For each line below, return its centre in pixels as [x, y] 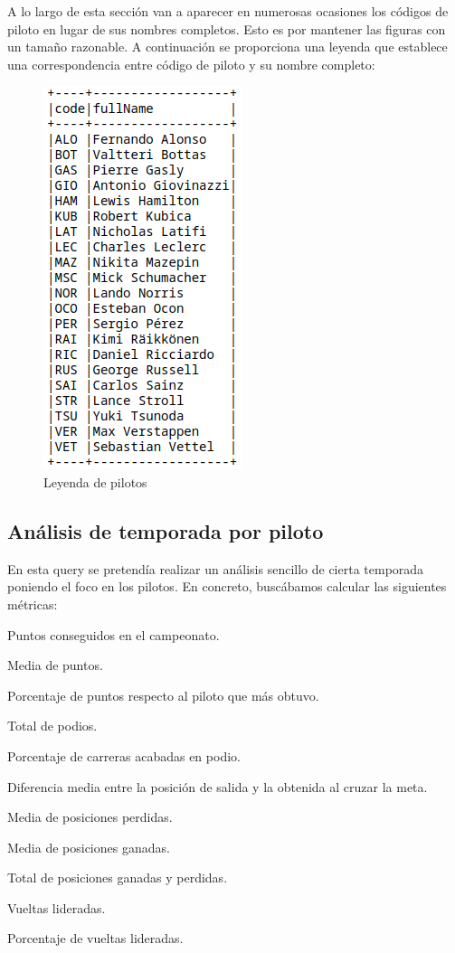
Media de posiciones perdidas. [90, 817]
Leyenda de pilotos [95, 481]
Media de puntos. [55, 665]
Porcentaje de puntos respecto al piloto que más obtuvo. [163, 695]
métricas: [33, 604]
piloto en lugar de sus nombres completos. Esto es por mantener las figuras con [227, 28]
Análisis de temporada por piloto [166, 530]
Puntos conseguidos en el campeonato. [114, 634]
